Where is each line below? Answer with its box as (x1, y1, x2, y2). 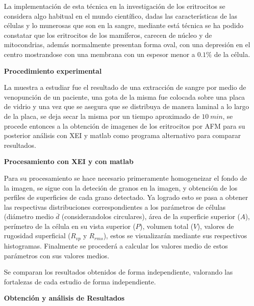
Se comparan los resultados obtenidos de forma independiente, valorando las (4, 267, 233, 277)
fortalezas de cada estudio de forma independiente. (4, 276, 156, 286)
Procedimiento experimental (4, 65, 102, 76)
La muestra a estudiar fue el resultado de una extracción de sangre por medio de (4, 82, 246, 92)
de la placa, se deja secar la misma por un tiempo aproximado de (4, 111, 200, 121)
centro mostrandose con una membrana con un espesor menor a (4, 49, 195, 59)
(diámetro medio (4, 211, 54, 222)
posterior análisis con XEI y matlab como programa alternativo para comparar (4, 130, 241, 140)
